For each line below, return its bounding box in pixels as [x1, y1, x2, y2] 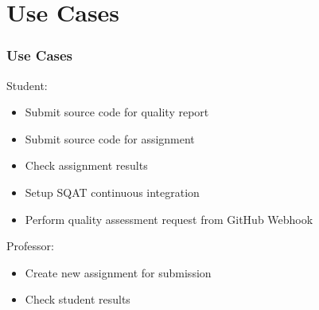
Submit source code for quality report [25, 104, 209, 120]
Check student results [25, 291, 130, 308]
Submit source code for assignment [25, 130, 195, 147]
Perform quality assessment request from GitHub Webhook [25, 210, 313, 227]
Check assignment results [25, 157, 148, 174]
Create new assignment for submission [25, 264, 212, 281]
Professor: [6, 237, 54, 254]
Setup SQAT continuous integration [25, 183, 200, 200]
